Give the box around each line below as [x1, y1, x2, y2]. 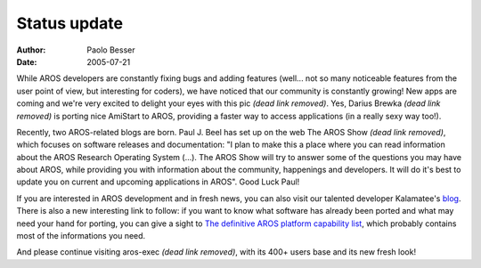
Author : [16, 45, 46, 55]
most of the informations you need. [16, 231, 146, 241]
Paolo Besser [86, 45, 135, 55]
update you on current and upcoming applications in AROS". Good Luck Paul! [16, 176, 300, 187]
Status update [16, 13, 124, 33]
